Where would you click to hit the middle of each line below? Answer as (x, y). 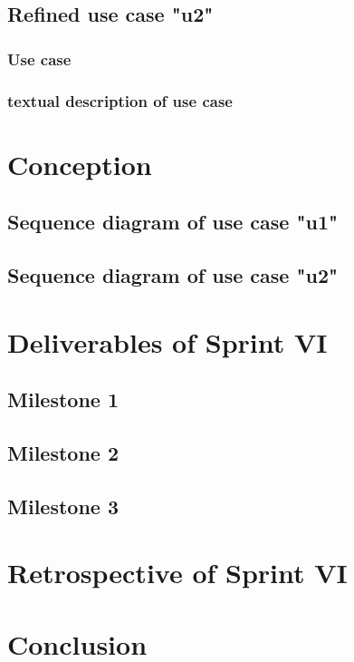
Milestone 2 (63, 452)
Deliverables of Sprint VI (167, 341)
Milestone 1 (63, 399)
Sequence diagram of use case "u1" (173, 222)
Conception (80, 164)
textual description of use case (120, 100)
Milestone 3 (63, 506)
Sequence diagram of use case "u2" (173, 275)
